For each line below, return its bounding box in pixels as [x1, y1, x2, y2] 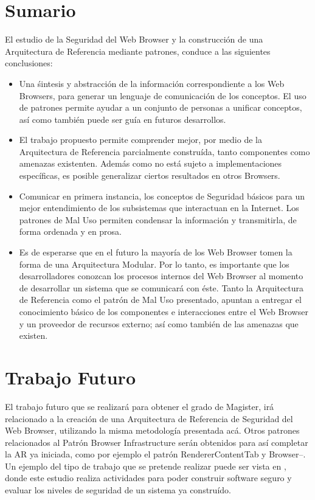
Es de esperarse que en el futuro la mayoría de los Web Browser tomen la [19, 246, 292, 259]
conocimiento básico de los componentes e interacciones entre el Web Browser [19, 305, 308, 318]
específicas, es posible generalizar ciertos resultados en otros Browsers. [19, 169, 280, 182]
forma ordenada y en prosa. [19, 225, 122, 238]
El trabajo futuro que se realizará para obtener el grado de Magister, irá [5, 400, 274, 412]
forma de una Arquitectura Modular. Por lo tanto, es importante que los [19, 257, 289, 270]
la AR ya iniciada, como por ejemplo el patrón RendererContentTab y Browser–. [5, 448, 306, 460]
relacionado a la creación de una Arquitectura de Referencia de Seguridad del [5, 412, 293, 425]
